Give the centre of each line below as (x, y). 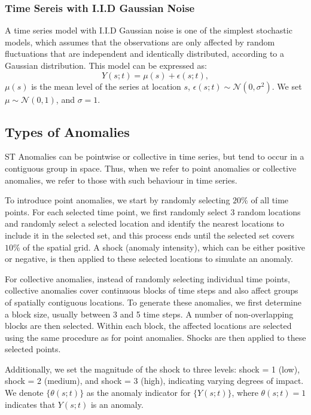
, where (245, 393)
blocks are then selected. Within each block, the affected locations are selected (148, 326)
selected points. (33, 349)
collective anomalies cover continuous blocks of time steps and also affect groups (152, 290)
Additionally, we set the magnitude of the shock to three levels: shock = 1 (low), (153, 369)
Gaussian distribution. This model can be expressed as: (106, 65)
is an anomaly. (117, 404)
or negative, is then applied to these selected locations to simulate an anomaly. (149, 259)
